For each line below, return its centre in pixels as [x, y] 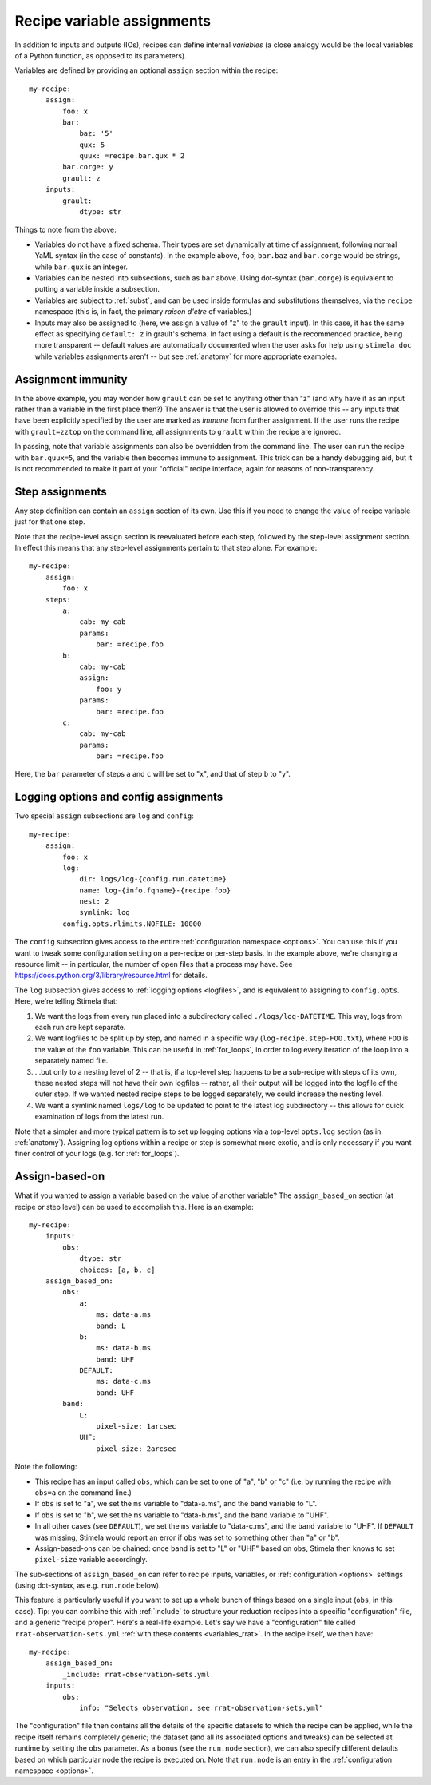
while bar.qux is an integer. [81, 267]
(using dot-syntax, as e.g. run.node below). [88, 1585]
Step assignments [61, 491]
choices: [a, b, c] [117, 1270]
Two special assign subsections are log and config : [105, 816]
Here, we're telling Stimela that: [66, 1001]
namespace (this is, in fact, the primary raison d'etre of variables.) [143, 312]
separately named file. [71, 1061]
